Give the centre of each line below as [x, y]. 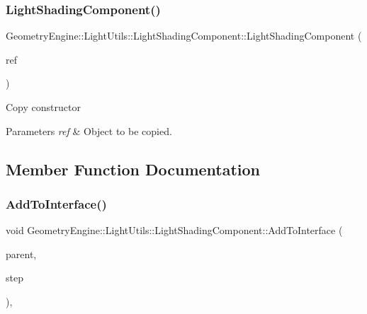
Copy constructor [43, 107]
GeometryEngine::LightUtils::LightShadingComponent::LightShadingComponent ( [184, 36]
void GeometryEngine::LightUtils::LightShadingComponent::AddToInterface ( [174, 230]
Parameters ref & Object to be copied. [89, 130]
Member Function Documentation [133, 169]
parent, [21, 254]
